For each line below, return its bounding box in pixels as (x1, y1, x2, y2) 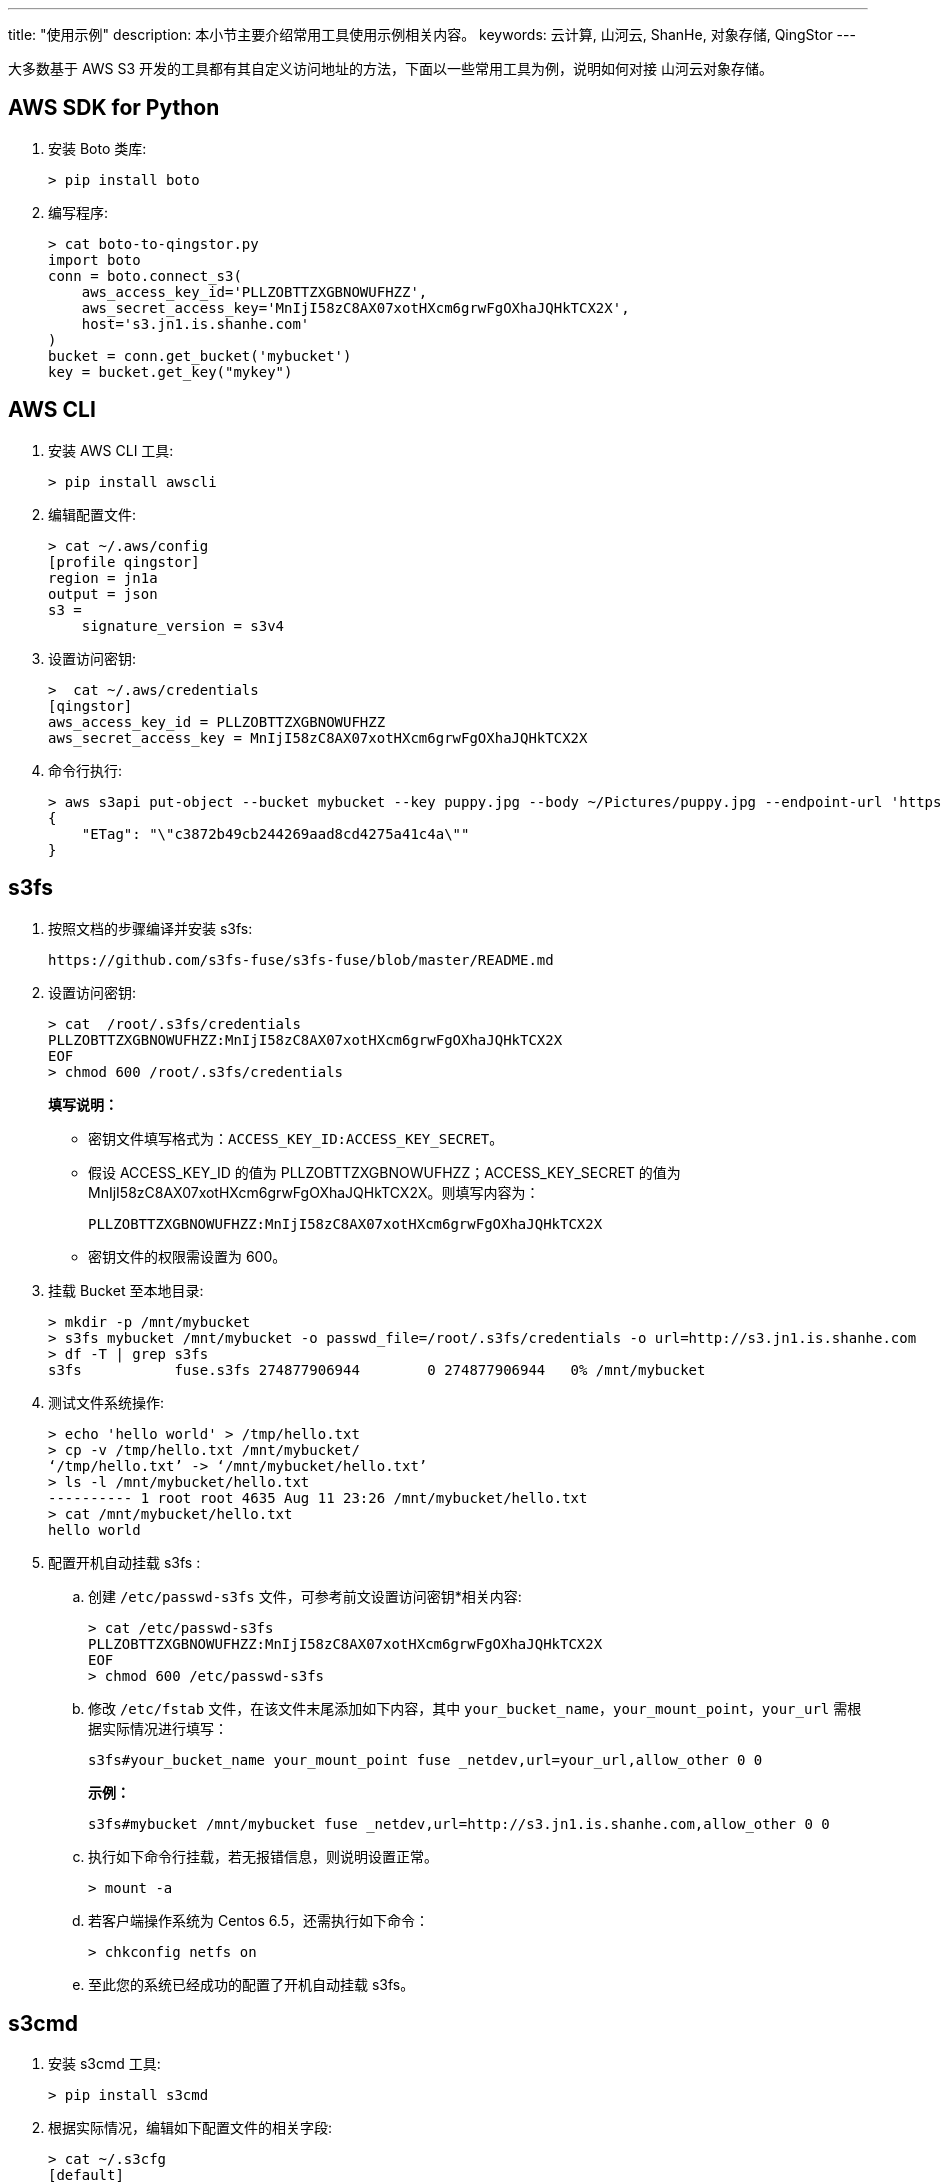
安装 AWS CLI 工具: (48, 441, 174, 459)
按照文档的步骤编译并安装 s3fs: (48, 919, 253, 937)
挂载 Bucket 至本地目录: (48, 1281, 204, 1299)
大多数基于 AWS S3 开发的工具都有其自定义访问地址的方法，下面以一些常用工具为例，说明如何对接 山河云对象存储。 (8, 60, 774, 77)
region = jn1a (48, 569, 158, 586)
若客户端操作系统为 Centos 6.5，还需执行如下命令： (88, 1911, 430, 1929)
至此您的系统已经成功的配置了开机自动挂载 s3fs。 (88, 1975, 415, 1993)
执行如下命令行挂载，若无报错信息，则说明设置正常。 (88, 1847, 438, 1865)
